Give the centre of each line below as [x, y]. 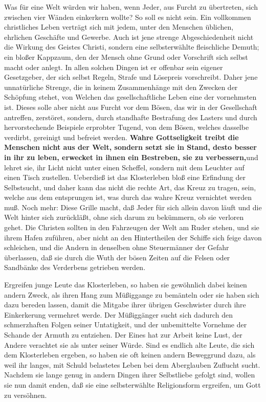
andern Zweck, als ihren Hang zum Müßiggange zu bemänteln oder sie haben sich [132, 294]
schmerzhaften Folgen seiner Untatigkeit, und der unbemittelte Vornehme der [126, 325]
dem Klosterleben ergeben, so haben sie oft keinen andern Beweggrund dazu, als [130, 355]
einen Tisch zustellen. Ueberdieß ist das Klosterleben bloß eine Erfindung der [125, 177]
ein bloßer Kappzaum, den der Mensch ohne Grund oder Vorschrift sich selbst [126, 57]
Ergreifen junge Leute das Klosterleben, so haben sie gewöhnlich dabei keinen [126, 285]
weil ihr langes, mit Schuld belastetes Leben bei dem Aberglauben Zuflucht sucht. [132, 364]
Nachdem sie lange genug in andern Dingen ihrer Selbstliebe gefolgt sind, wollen [130, 375]
